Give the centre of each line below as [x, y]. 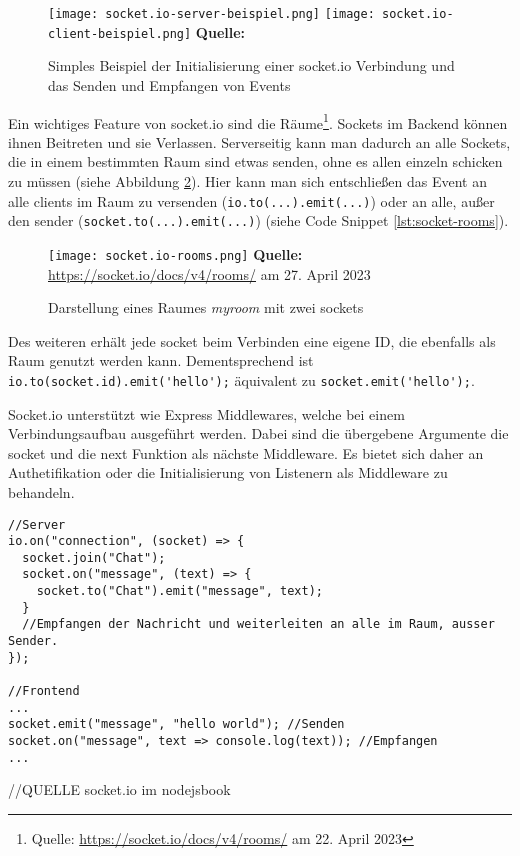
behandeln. [41, 491]
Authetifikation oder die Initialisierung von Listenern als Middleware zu [228, 472]
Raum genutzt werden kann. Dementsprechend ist [161, 360]
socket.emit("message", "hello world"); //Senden [176, 724]
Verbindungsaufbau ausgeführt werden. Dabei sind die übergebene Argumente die [258, 433]
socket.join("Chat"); [94, 557]
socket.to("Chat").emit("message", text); [179, 591]
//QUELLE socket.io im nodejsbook [119, 789]
